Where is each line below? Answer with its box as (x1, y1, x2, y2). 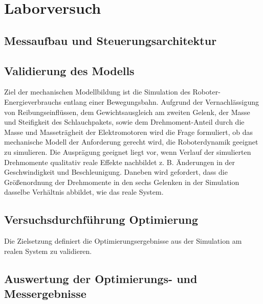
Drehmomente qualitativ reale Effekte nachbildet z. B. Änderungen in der (4, 156, 235, 167)
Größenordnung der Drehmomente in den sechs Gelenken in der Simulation (4, 176, 239, 187)
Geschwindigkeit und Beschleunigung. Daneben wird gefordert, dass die (4, 167, 228, 177)
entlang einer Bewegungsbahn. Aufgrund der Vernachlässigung (63, 96, 259, 107)
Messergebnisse (4, 286, 86, 301)
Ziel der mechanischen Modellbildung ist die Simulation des (4, 86, 190, 97)
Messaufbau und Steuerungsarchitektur (4, 32, 217, 48)
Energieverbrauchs (4, 96, 62, 107)
